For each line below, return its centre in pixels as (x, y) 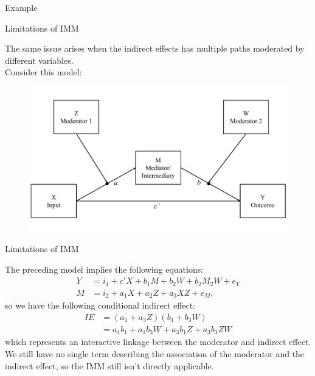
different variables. (39, 60)
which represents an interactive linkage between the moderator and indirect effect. (158, 342)
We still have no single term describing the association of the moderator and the (155, 353)
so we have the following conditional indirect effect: (100, 305)
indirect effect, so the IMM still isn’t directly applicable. (109, 365)
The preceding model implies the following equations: (104, 269)
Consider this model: (43, 72)
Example (21, 7)
